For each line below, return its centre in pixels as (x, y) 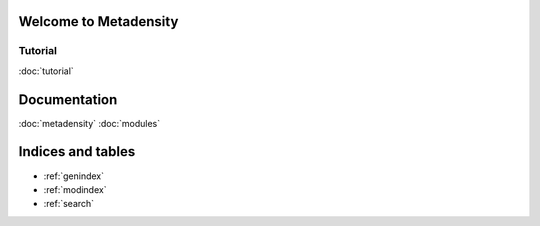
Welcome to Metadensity (98, 21)
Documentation (68, 99)
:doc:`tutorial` (46, 71)
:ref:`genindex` (74, 176)
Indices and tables (77, 151)
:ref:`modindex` (75, 189)
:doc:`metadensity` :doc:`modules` (89, 123)
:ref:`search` (69, 204)
